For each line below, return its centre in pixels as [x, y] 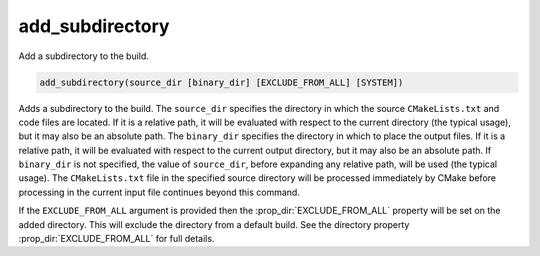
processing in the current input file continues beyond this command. [159, 192]
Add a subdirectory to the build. [84, 56]
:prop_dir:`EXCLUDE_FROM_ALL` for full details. [116, 239]
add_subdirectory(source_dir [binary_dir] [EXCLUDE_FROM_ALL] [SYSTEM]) [221, 82]
